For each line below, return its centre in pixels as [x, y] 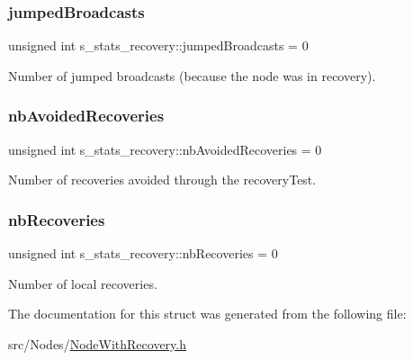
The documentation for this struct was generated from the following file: [207, 314]
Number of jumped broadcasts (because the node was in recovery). [192, 75]
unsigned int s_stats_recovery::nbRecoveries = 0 [143, 253]
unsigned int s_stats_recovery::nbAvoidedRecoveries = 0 [165, 149]
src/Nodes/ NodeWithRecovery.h [98, 343]
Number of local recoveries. [83, 283]
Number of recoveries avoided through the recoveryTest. [162, 180]
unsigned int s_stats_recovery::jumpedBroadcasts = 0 [158, 45]
